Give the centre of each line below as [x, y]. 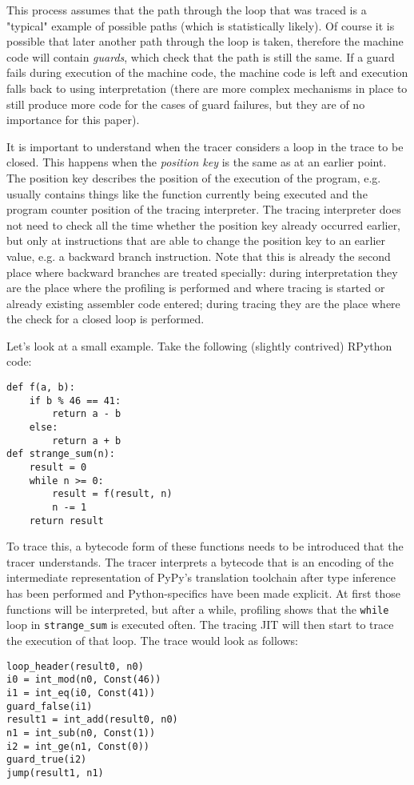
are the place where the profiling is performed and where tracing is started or [196, 288]
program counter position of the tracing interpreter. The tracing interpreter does [204, 209]
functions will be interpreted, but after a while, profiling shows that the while [198, 609]
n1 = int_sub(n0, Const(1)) [81, 733]
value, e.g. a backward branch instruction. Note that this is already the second [199, 256]
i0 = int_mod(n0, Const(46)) [84, 680]
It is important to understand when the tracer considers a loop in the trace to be [205, 146]
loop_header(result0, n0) [75, 666]
